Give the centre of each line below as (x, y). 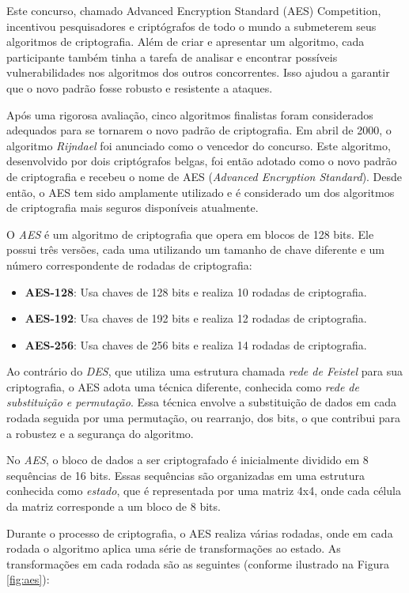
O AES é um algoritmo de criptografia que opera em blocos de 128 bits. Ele (190, 234)
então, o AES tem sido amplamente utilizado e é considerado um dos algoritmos (201, 192)
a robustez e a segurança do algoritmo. (100, 433)
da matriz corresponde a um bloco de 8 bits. (114, 506)
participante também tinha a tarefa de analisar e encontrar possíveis (172, 57)
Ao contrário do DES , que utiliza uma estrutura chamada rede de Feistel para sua (205, 371)
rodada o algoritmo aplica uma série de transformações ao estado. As (174, 548)
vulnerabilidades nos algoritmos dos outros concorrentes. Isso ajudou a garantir (198, 72)
